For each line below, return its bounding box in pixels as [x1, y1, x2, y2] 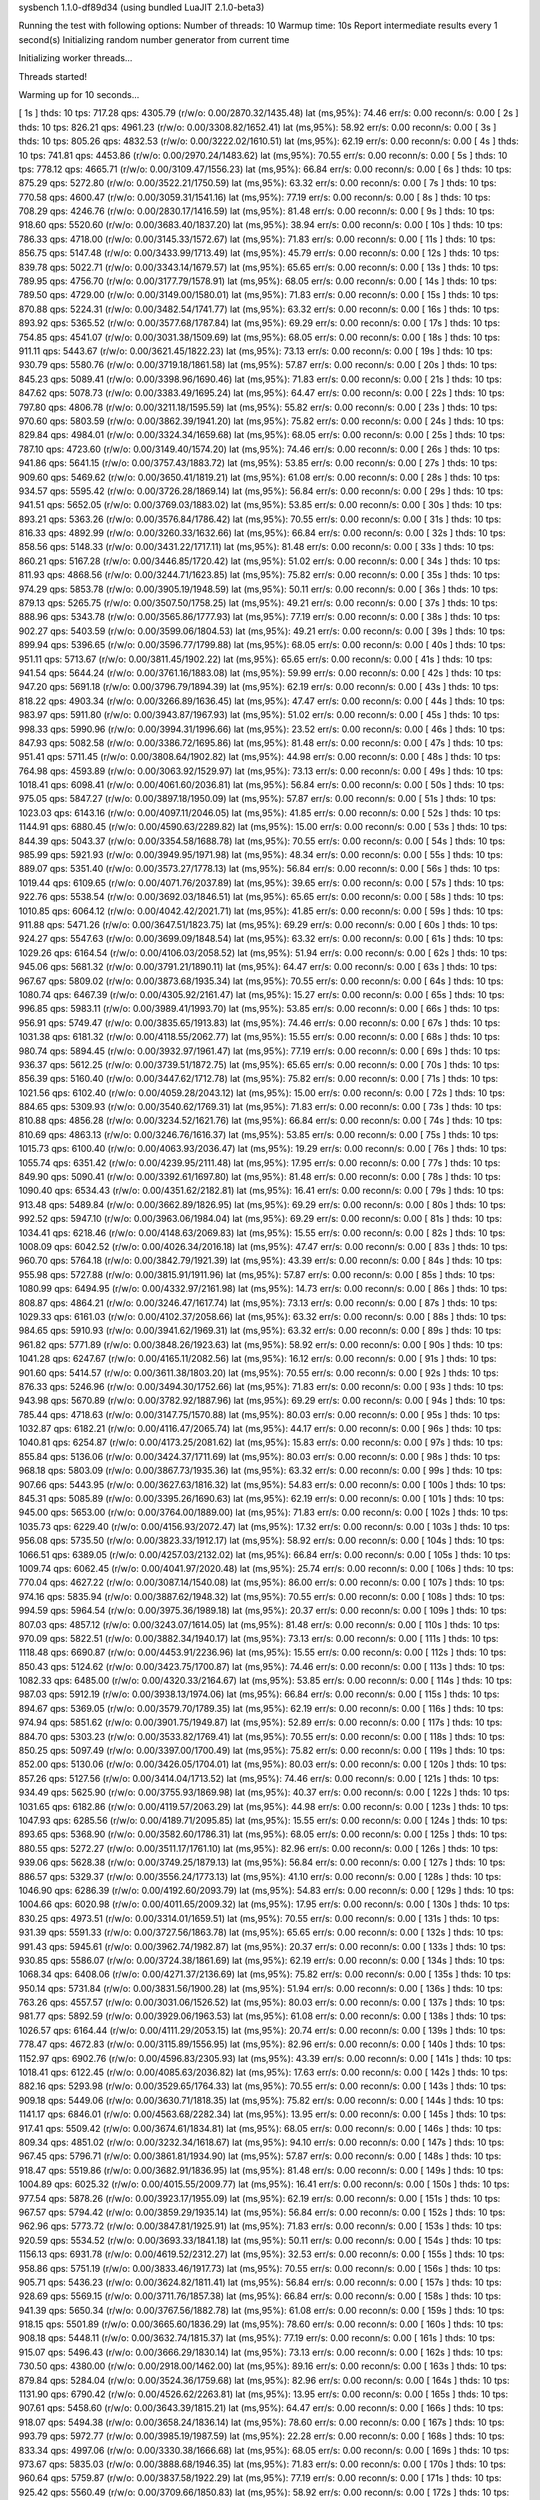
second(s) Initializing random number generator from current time [18, 33, 290, 45]
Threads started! [18, 70, 88, 82]
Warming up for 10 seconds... [18, 88, 140, 100]
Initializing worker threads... [18, 52, 133, 64]
